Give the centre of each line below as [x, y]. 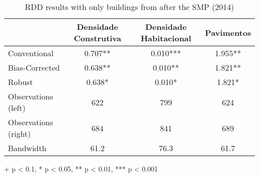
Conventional [31, 53]
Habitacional [166, 38]
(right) [19, 133]
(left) [17, 108]
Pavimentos [228, 32]
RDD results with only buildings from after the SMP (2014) [129, 7]
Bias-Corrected [34, 67]
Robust [21, 82]
